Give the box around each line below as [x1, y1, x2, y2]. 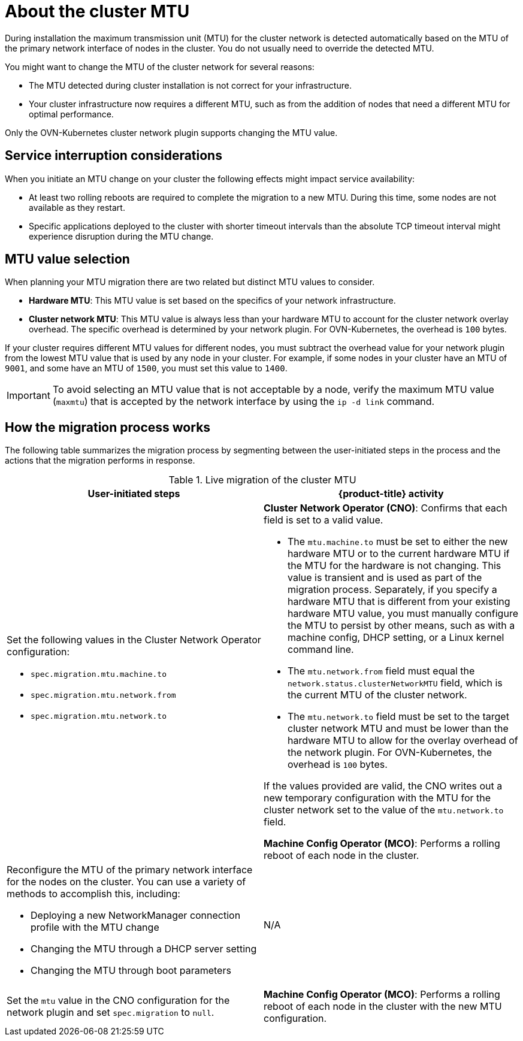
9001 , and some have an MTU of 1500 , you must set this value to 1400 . [5, 363, 288, 374]
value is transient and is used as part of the [288, 571, 482, 584]
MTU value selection [5, 252, 130, 267]
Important [7, 389, 50, 402]
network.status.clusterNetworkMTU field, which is [288, 677, 503, 689]
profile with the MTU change [31, 921, 159, 934]
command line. [288, 643, 354, 656]
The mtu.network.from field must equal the [288, 665, 475, 677]
